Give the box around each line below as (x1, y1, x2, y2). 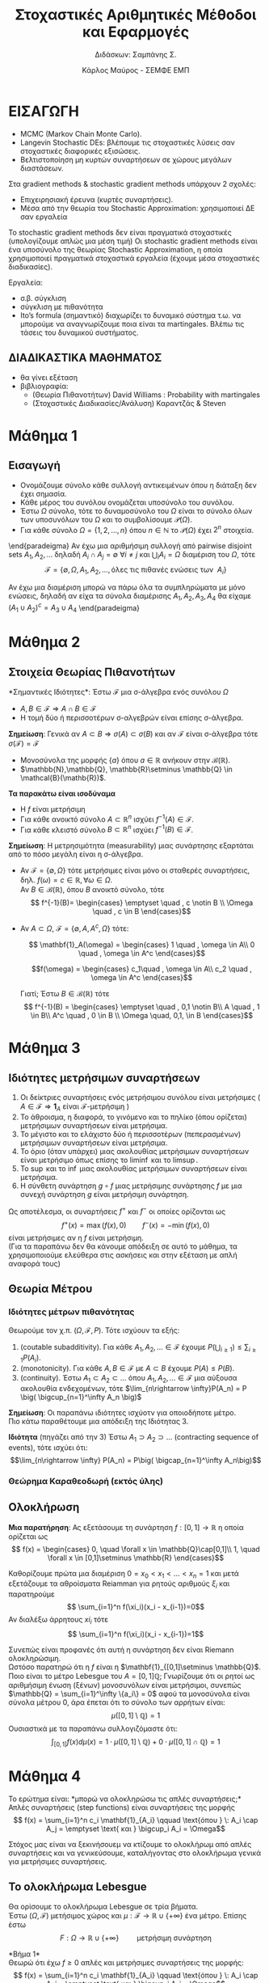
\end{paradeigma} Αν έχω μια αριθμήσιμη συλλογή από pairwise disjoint (8, 541, 252, 551)
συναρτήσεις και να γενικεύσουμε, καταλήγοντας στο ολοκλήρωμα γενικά (8, 1848, 261, 1858)
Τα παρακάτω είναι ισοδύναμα (8, 789, 116, 798)
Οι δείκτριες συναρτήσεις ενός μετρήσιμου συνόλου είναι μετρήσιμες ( (19, 1092, 261, 1101)
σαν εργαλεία (19, 212, 68, 222)
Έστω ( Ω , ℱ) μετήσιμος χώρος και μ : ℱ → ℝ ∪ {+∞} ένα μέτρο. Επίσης (8, 1910, 247, 1920)
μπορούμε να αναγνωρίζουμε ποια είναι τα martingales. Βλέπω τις (19, 319, 245, 328)
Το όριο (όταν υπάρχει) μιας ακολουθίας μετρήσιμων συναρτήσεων (19, 1146, 249, 1156)
